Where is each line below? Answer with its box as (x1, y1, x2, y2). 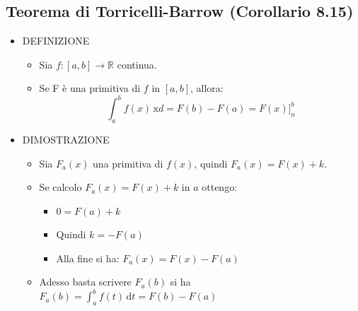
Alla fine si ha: (56, 250, 120, 265)
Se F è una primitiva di (39, 81, 141, 95)
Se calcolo (39, 180, 82, 194)
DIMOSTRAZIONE (22, 132, 110, 147)
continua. (117, 57, 157, 71)
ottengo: (202, 180, 238, 194)
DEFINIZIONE (22, 33, 90, 48)
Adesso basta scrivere (39, 274, 132, 289)
